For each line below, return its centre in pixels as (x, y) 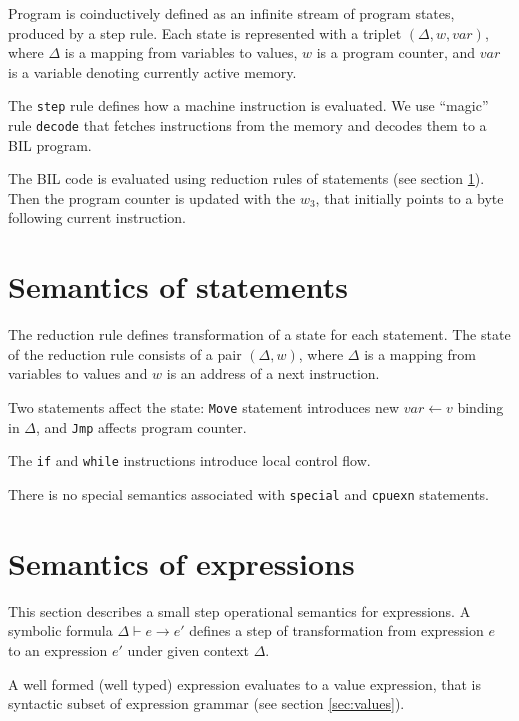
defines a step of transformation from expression (336, 630)
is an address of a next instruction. (273, 373)
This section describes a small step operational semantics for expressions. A (239, 610)
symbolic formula (60, 630)
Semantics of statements (178, 286)
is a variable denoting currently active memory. (152, 71)
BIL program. (50, 144)
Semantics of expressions (181, 562)
